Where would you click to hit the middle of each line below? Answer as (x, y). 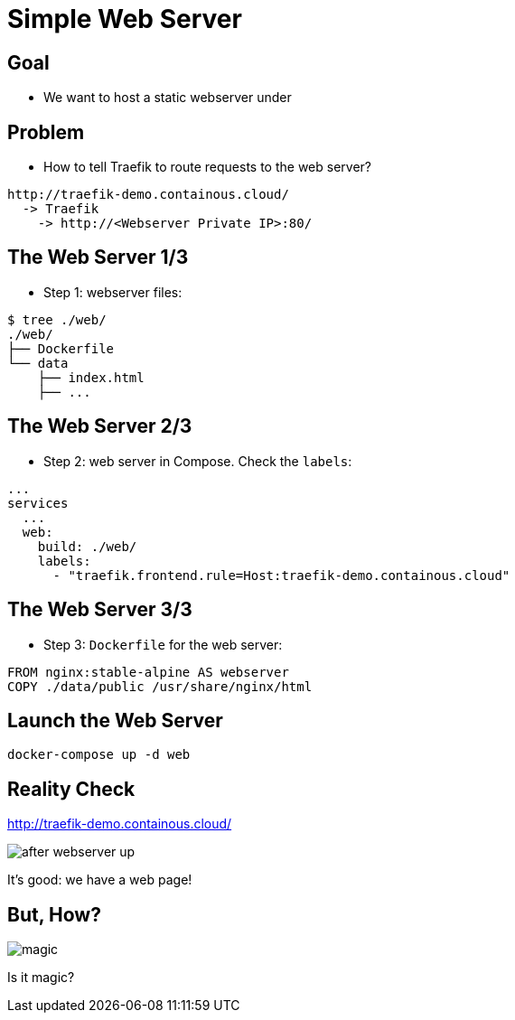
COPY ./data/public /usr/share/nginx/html (160, 686)
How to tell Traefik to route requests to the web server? (208, 167)
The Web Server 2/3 (100, 426)
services (38, 503)
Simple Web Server (125, 19)
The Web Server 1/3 (98, 257)
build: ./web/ (87, 546)
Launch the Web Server (115, 720)
